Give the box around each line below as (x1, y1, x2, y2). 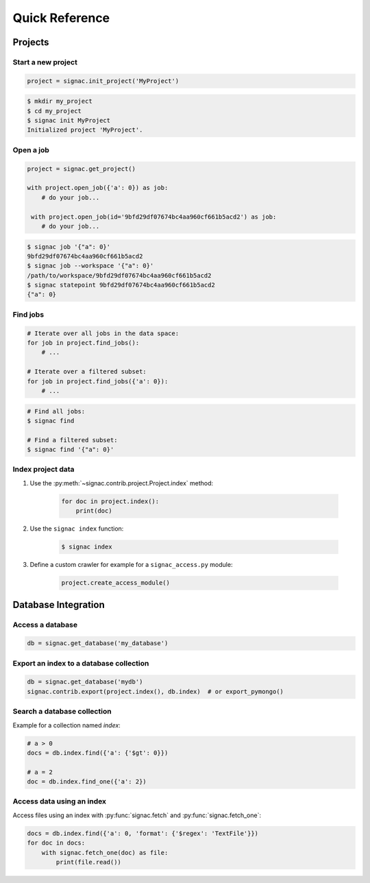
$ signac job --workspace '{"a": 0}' (27, 262, 154, 270)
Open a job (12, 145, 49, 154)
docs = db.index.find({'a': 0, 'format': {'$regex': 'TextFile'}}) (27, 830, 259, 837)
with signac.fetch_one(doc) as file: (41, 849, 169, 856)
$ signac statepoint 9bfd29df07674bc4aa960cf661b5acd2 (27, 281, 215, 289)
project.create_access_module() (61, 579, 171, 587)
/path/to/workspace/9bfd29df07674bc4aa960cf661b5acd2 (27, 271, 212, 279)
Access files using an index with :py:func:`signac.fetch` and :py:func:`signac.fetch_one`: (12, 811, 262, 819)
